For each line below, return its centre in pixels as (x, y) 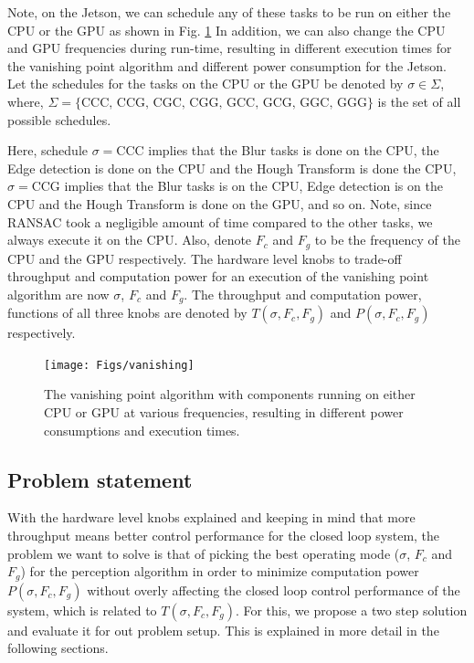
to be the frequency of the (387, 240)
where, (26, 101)
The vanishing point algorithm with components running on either (230, 394)
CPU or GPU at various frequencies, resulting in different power (224, 412)
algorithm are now (58, 294)
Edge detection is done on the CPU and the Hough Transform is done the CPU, (232, 168)
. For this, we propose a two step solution (351, 610)
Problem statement (100, 479)
